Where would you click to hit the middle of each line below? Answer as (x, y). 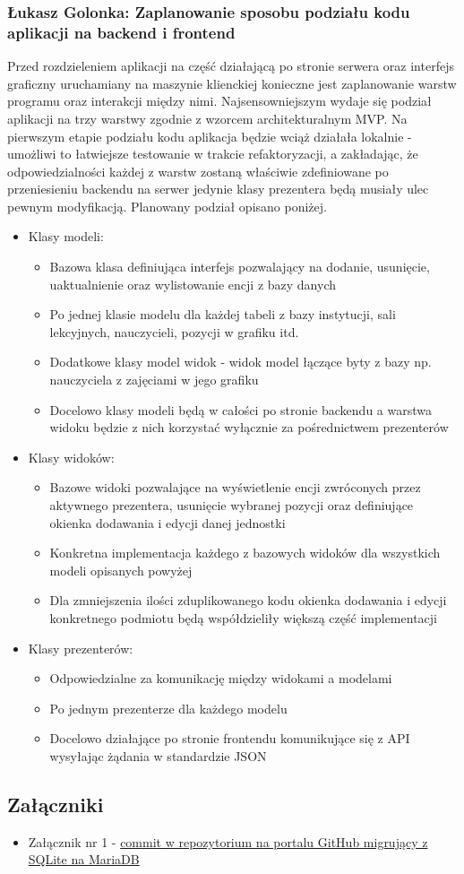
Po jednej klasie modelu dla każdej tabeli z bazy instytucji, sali (223, 314)
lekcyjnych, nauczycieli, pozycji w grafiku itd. (174, 331)
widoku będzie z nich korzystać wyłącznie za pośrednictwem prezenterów (249, 427)
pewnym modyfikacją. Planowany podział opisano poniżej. (167, 206)
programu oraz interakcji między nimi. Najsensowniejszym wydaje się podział (219, 101)
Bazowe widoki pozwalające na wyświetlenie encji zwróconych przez (235, 487)
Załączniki (56, 804)
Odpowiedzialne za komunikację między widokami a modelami (221, 678)
